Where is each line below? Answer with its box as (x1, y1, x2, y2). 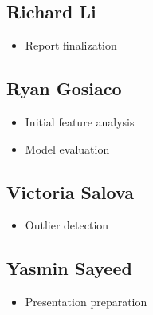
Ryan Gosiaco (6, 76, 122, 101)
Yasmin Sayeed (6, 256, 132, 281)
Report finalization (25, 37, 117, 54)
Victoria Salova (6, 179, 134, 204)
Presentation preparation (25, 293, 147, 310)
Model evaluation (25, 140, 110, 157)
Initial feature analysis (25, 114, 135, 130)
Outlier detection (25, 217, 109, 233)
